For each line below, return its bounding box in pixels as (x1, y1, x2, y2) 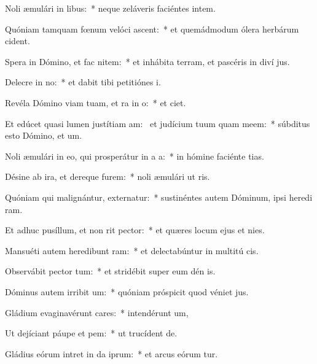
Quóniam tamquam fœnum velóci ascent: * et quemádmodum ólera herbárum (5, 22, 299, 35)
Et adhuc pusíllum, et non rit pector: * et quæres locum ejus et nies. (5, 223, 265, 236)
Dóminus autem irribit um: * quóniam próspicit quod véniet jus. (5, 285, 249, 298)
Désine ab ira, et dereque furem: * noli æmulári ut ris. (5, 170, 210, 183)
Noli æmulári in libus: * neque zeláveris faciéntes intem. (5, 2, 216, 14)
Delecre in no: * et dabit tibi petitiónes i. (5, 76, 161, 88)
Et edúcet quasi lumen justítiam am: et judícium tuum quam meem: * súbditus (5, 117, 310, 130)
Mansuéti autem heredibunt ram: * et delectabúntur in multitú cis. (5, 244, 259, 257)
